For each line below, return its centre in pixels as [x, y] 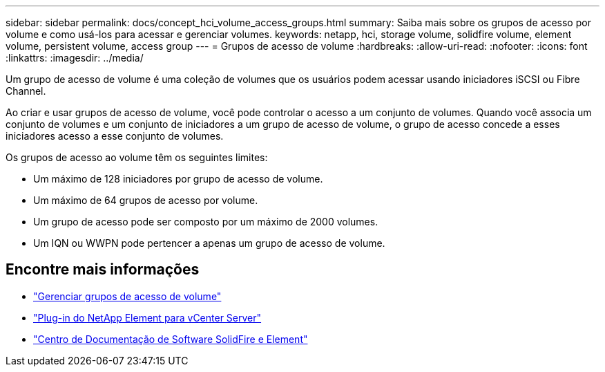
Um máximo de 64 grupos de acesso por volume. [146, 200]
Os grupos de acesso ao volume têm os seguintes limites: [137, 157]
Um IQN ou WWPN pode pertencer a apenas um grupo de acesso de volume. [209, 243]
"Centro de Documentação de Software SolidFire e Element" [171, 339]
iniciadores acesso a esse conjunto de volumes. [115, 136]
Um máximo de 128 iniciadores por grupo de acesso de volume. [178, 179]
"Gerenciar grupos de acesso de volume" [127, 296]
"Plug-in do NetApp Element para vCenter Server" [147, 317]
